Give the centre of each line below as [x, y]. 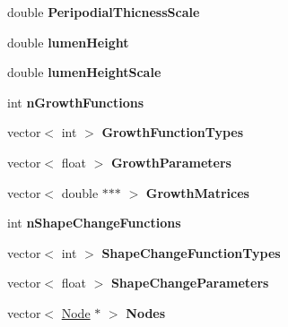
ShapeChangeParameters [190, 283]
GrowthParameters [171, 162]
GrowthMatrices [197, 192]
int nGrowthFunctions [75, 102]
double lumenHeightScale [84, 72]
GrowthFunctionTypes [173, 132]
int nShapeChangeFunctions [94, 223]
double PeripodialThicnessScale [104, 12]
